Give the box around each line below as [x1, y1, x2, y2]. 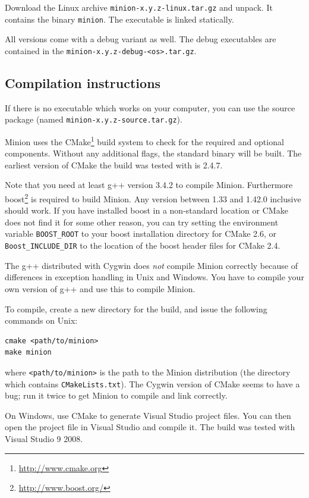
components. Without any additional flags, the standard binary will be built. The [5, 147, 302, 159]
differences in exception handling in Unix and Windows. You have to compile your [5, 271, 304, 283]
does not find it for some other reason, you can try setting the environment [5, 215, 279, 228]
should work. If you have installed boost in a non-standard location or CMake [5, 204, 288, 217]
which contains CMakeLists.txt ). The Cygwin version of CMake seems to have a [5, 377, 300, 390]
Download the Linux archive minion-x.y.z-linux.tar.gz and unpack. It [5, 1, 273, 13]
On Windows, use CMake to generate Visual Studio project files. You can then [5, 409, 291, 421]
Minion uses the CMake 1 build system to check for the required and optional [5, 134, 284, 148]
